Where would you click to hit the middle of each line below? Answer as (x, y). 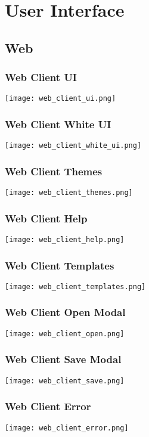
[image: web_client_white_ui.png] (73, 146)
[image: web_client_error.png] (67, 428)
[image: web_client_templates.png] (75, 286)
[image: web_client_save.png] (65, 381)
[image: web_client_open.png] (65, 334)
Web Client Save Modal (63, 359)
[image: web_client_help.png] (65, 240)
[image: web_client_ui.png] (60, 99)
